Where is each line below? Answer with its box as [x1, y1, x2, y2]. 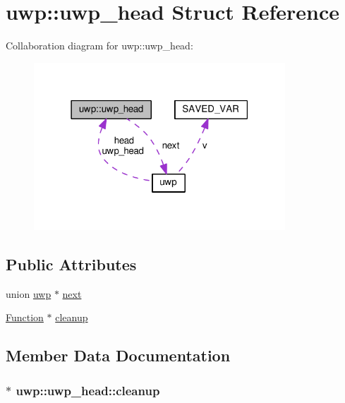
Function [6, 310, 44, 325]
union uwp [6, 286, 52, 301]
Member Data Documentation [6, 344, 231, 366]
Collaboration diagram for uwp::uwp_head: [6, 38, 193, 53]
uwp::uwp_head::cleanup [16, 381, 160, 399]
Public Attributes [6, 253, 137, 275]
